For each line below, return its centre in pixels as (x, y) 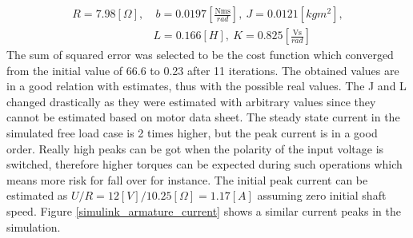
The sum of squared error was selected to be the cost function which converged (200, 55)
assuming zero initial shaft (322, 195)
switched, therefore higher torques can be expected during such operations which (204, 164)
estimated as (37, 195)
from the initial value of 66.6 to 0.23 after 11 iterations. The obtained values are (203, 70)
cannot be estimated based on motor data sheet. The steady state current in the (203, 117)
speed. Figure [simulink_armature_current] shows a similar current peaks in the (204, 211)
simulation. (34, 226)
